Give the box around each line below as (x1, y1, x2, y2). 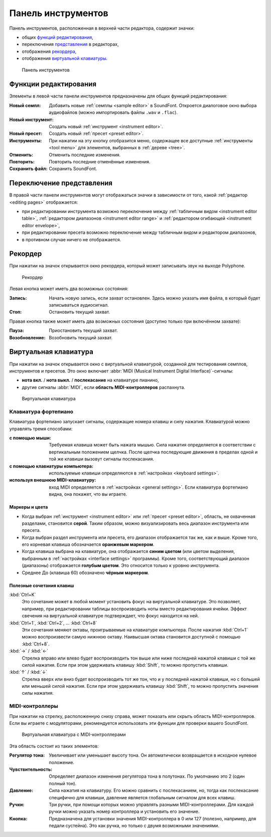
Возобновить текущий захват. (49, 334, 113, 340)
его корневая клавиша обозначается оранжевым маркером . (22, 541, 155, 547)
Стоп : (9, 309, 22, 315)
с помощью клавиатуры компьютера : (9, 463, 94, 469)
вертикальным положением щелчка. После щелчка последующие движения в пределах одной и (49, 449, 258, 455)
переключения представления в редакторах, (22, 41, 119, 47)
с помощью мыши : (9, 435, 51, 441)
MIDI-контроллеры (9, 703, 59, 710)
